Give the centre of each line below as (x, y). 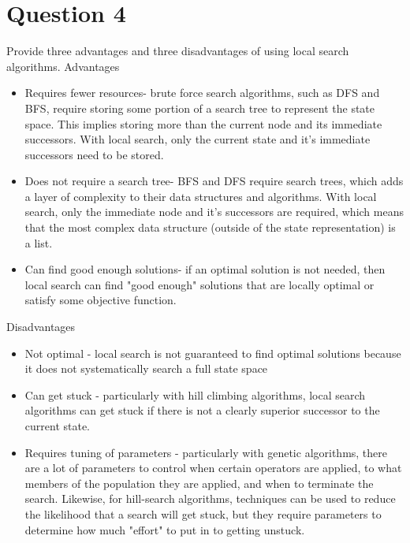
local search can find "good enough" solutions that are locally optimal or (199, 284)
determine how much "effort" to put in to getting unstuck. (165, 529)
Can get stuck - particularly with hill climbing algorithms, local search (195, 394)
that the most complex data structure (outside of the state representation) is (210, 227)
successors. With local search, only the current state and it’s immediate (198, 139)
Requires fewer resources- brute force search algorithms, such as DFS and (202, 93)
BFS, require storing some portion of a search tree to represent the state (200, 108)
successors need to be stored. (94, 154)
